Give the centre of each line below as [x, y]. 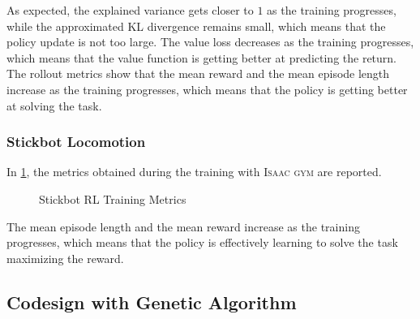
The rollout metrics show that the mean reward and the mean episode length [198, 73]
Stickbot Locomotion [76, 142]
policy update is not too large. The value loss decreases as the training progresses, [210, 42]
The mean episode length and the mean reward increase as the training [183, 226]
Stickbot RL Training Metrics [113, 198]
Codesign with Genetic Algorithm [152, 302]
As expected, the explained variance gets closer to [130, 10]
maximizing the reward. [65, 258]
